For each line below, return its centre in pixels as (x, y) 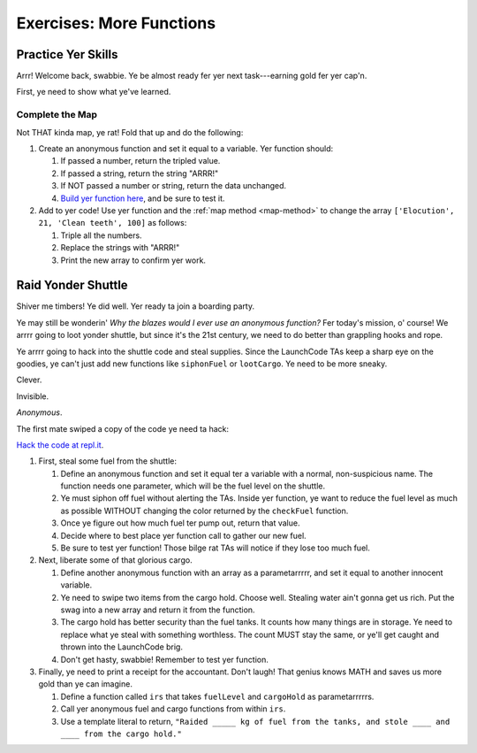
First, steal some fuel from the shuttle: (107, 461)
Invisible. (33, 396)
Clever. (29, 380)
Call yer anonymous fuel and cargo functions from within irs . (173, 709)
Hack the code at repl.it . (60, 445)
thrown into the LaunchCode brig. (121, 647)
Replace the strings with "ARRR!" (120, 248)
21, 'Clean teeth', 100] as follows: (113, 223)
